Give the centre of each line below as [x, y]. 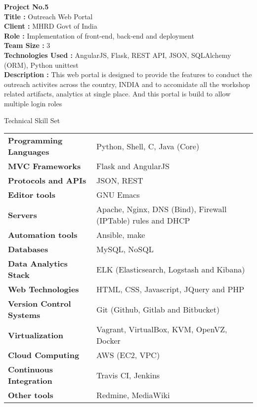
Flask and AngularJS [133, 166]
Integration [30, 381]
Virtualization [36, 335]
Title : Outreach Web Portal [48, 16]
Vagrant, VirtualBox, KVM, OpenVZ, [162, 329]
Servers [22, 215]
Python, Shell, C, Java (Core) [148, 146]
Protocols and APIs [47, 181]
